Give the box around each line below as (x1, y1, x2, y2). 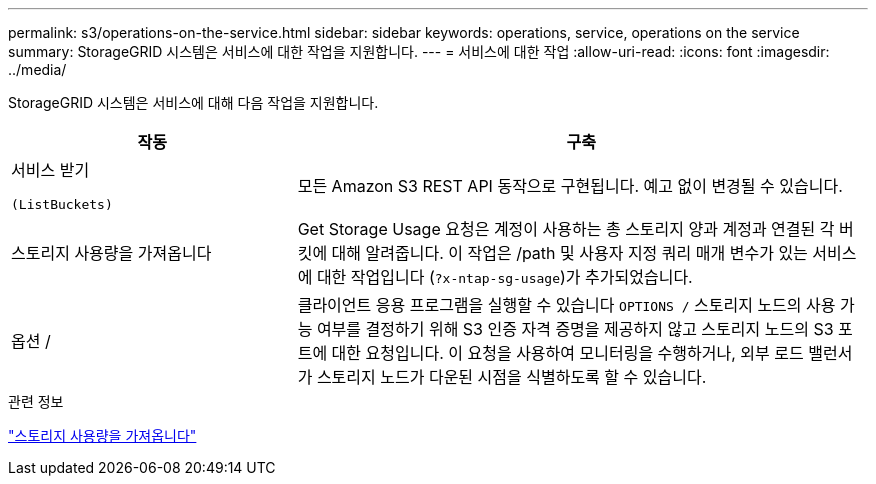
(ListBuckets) (11, 197, 113, 212)
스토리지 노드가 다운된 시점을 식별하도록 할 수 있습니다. (316, 367, 707, 387)
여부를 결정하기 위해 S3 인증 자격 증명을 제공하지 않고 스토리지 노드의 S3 (316, 319, 834, 339)
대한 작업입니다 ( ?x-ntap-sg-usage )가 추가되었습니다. (316, 267, 693, 287)
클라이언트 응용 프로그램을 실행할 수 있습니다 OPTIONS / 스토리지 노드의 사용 (297, 295, 836, 315)
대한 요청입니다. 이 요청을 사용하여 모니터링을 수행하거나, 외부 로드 (331, 343, 804, 363)
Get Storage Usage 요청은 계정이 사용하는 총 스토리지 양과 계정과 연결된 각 (297, 219, 835, 239)
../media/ (8, 61, 67, 78)
